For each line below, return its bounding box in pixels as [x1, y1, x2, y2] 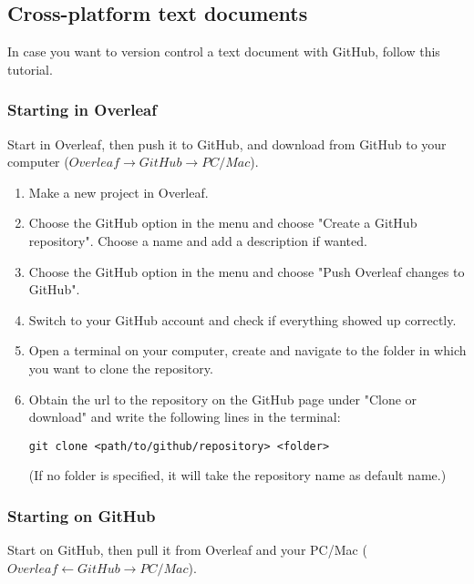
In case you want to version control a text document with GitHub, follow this [7, 42, 440, 61]
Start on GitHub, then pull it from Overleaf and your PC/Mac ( [7, 540, 367, 559]
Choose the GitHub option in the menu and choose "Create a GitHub [28, 213, 417, 232]
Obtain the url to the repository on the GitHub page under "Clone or [28, 389, 417, 408]
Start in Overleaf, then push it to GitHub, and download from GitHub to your [7, 134, 447, 153]
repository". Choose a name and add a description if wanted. [28, 231, 367, 250]
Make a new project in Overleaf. [28, 182, 209, 201]
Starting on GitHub [7, 504, 156, 527]
